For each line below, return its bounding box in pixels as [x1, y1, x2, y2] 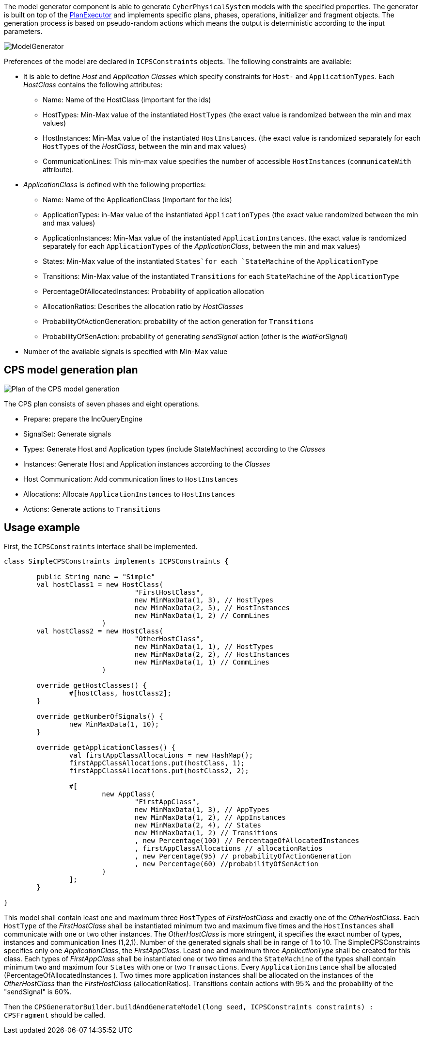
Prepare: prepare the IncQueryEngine [23, 414, 143, 423]
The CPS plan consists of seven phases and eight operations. [4, 399, 200, 408]
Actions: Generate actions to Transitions [23, 504, 161, 513]
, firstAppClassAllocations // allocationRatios [134, 844, 323, 852]
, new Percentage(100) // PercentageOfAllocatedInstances [134, 836, 360, 844]
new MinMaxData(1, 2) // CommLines [134, 611, 269, 619]
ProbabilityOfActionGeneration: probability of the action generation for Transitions [43, 317, 314, 325]
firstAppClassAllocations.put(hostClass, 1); [69, 759, 245, 767]
